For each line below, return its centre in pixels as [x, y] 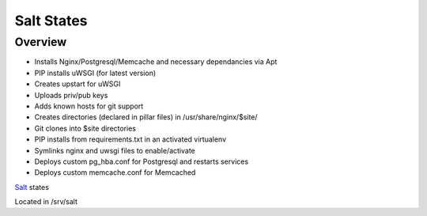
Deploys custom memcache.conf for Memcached [115, 172]
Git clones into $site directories [85, 128]
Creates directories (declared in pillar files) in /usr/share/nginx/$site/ [146, 117]
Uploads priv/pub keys [71, 95]
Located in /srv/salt [46, 202]
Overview [41, 42]
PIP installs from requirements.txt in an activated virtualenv [130, 139]
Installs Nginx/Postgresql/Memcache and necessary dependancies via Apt [156, 62]
